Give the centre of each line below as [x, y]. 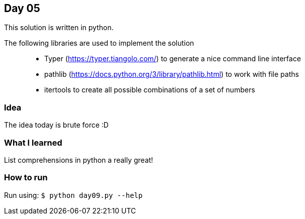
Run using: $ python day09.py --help [73, 195]
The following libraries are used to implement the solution [99, 43]
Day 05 [22, 8]
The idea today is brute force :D [57, 125]
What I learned [33, 142]
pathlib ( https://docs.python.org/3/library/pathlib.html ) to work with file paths [172, 74]
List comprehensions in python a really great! [79, 160]
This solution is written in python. [59, 28]
